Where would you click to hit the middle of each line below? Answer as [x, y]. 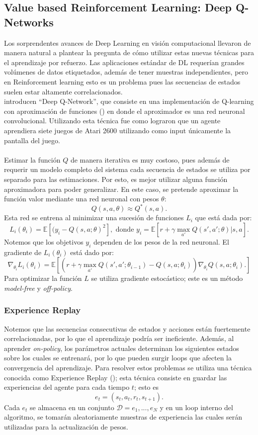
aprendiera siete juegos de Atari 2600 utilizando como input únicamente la [118, 130]
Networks [29, 22]
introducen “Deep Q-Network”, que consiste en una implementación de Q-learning [129, 101]
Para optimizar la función [43, 278]
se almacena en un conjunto [72, 407]
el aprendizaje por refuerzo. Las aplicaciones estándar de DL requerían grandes [124, 62]
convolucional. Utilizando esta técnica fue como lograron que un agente [112, 121]
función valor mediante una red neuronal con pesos [82, 199]
